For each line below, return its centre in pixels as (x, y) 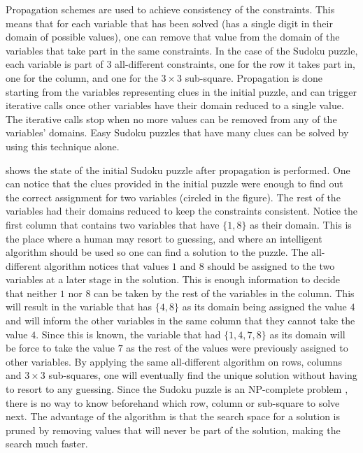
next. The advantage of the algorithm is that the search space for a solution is (173, 416)
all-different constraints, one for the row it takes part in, (235, 64)
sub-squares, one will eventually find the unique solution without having (203, 375)
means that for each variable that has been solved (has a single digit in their (169, 23)
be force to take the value (60, 348)
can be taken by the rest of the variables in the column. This (224, 293)
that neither (31, 293)
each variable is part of (55, 64)
